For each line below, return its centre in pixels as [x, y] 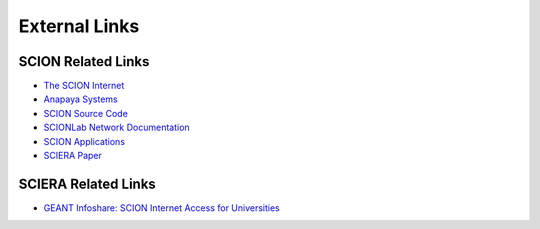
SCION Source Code [86, 113]
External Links [79, 26]
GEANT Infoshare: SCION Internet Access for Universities [161, 207]
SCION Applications [84, 141]
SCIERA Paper [72, 156]
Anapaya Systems [81, 99]
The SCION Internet [84, 86]
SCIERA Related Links [87, 183]
